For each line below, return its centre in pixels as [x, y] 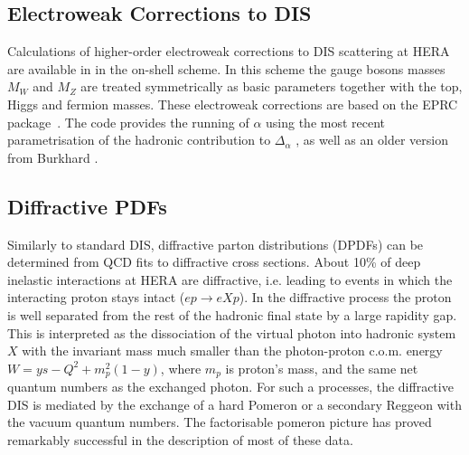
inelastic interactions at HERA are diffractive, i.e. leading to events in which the [230, 279]
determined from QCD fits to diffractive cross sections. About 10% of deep [214, 262]
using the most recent [326, 122]
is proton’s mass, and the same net [322, 368]
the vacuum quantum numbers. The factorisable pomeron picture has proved [220, 422]
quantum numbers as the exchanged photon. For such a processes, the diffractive [230, 387]
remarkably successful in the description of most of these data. [180, 439]
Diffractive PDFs [87, 206]
